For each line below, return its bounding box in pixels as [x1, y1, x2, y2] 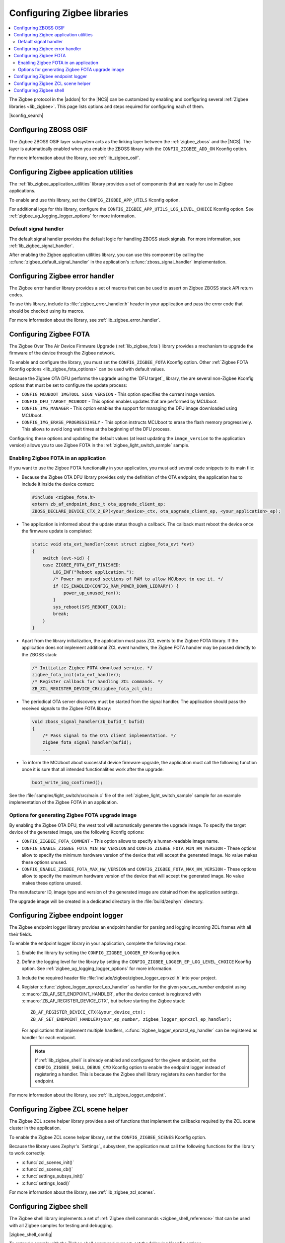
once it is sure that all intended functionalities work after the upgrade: [21, 766, 164, 773]
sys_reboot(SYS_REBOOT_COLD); [53, 604, 127, 610]
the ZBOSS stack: [21, 651, 58, 657]
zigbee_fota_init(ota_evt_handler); [32, 672, 122, 678]
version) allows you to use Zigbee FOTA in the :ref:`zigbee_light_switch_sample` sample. [9, 443, 190, 448]
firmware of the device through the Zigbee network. [9, 350, 116, 356]
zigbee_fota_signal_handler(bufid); [42, 740, 132, 745]
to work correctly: [9, 1150, 46, 1156]
